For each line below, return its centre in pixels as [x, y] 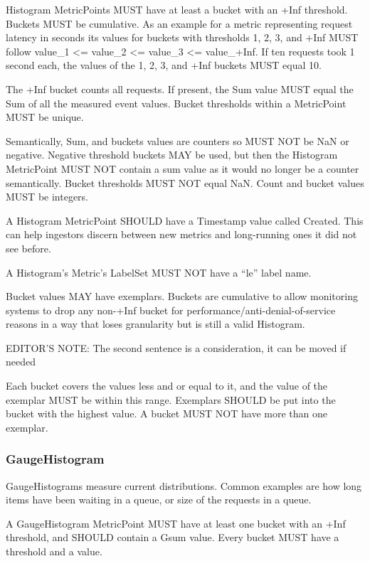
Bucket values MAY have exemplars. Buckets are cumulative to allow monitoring [182, 296]
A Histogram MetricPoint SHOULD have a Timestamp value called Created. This [185, 220]
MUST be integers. [47, 197]
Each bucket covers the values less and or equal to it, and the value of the [167, 386]
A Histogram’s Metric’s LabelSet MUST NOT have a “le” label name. [159, 272]
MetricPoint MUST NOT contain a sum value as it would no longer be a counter [183, 168]
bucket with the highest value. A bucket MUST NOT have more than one [166, 413]
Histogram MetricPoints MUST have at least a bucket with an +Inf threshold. [177, 9]
